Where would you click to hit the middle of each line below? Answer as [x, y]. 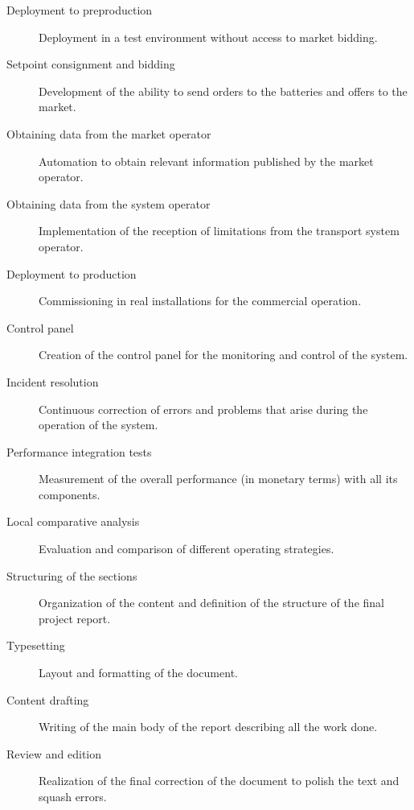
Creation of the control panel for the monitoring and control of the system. [223, 355]
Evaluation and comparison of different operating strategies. [187, 549]
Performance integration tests [79, 451]
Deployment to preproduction [80, 10]
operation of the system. [98, 425]
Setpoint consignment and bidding [91, 64]
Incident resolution [53, 381]
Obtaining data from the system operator [109, 203]
